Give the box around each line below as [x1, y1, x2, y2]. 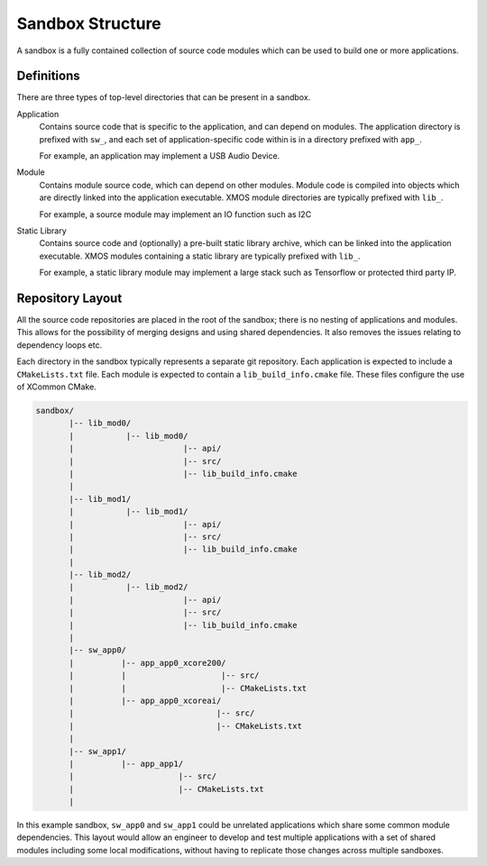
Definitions [16, 68, 80, 84]
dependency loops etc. [16, 339, 103, 351]
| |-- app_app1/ [69, 758, 184, 769]
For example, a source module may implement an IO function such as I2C [39, 208, 312, 220]
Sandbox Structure [16, 14, 161, 33]
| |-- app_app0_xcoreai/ [69, 695, 222, 706]
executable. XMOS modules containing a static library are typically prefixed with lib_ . [39, 251, 361, 261]
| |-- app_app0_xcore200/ [69, 658, 226, 668]
